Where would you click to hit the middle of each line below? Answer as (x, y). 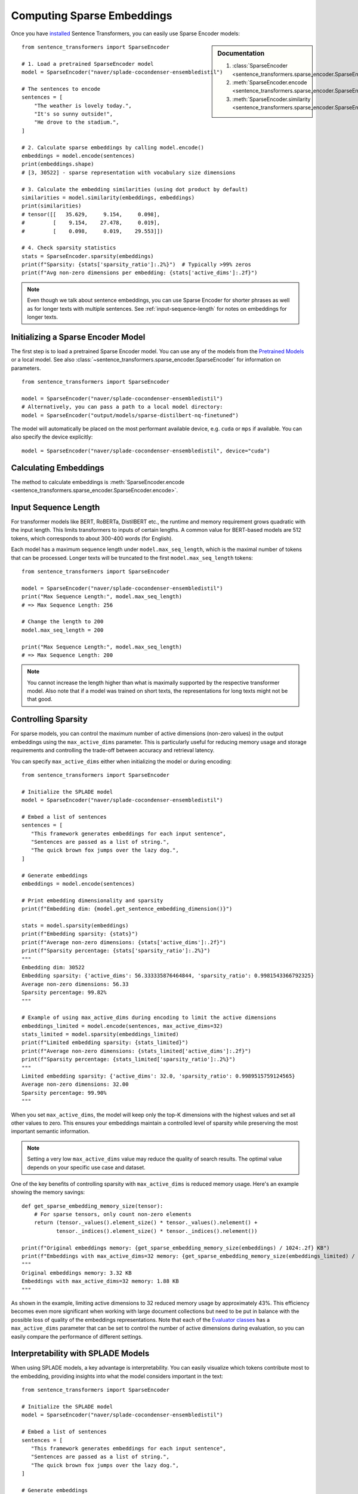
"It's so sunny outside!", (73, 114)
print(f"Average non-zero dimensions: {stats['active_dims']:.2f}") (124, 942)
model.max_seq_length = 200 (63, 630)
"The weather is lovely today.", (83, 105)
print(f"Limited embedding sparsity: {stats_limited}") (105, 1043)
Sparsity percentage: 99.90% (64, 1093)
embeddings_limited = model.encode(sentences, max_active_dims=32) (122, 1026)
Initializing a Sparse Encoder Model (78, 337)
